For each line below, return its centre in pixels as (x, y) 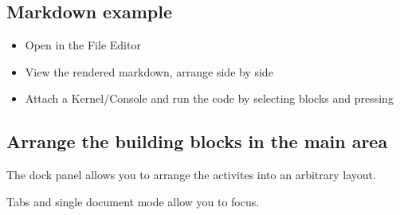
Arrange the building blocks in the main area (197, 141)
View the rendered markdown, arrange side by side (149, 71)
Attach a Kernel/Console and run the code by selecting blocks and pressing (209, 98)
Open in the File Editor (83, 45)
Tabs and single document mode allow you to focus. (133, 201)
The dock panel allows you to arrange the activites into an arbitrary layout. (191, 175)
